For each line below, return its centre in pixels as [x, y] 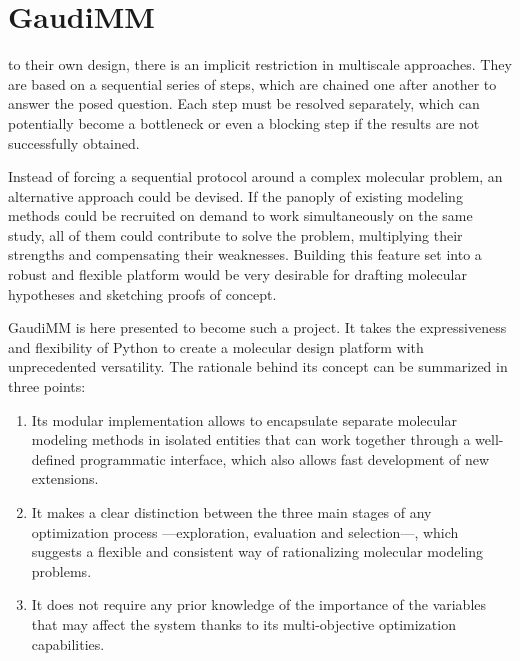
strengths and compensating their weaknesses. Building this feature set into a [245, 254]
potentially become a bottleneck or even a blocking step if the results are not [244, 122]
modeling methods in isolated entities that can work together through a [251, 439]
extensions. [65, 478]
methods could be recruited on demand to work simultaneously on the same [240, 215]
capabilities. [68, 643]
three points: [47, 386]
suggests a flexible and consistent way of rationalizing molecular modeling [257, 551]
